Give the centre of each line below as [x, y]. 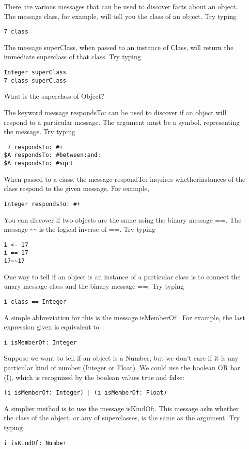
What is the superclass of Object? [54, 96]
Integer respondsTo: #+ [42, 204]
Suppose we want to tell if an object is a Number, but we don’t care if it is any [121, 358]
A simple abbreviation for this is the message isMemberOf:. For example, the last [124, 317]
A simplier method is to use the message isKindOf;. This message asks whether [121, 408]
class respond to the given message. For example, [77, 188]
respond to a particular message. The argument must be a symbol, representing [122, 122]
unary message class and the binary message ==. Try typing [94, 286]
